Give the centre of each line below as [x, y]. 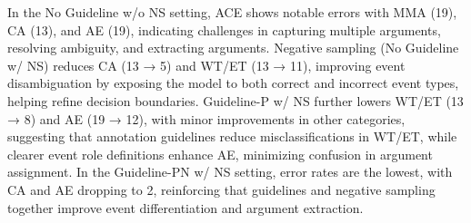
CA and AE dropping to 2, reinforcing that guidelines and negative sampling [221, 189]
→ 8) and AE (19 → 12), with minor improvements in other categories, [206, 118]
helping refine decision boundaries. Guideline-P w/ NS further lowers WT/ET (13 [235, 100]
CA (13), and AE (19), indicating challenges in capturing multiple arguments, [224, 29]
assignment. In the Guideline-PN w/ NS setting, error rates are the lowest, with [230, 172]
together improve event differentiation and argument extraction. [185, 207]
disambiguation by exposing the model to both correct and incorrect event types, [233, 83]
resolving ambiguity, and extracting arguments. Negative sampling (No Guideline [233, 48]
